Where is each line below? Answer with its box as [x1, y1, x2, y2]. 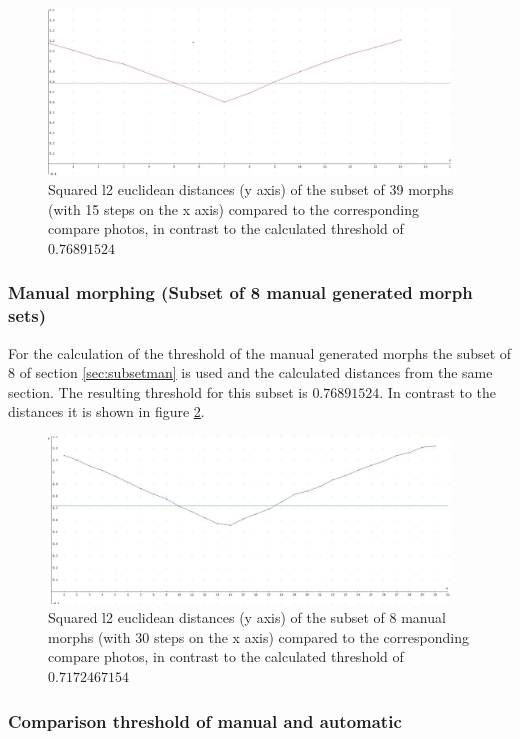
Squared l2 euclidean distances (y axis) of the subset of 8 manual [48, 607, 446, 628]
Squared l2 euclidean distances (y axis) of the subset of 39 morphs [48, 179, 454, 200]
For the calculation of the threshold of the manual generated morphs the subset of [8, 342, 512, 363]
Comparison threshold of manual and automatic [8, 708, 402, 733]
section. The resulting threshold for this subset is [8, 381, 308, 402]
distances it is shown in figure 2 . [8, 401, 205, 422]
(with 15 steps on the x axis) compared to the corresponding [48, 198, 420, 219]
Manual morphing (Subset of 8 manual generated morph [8, 280, 473, 305]
